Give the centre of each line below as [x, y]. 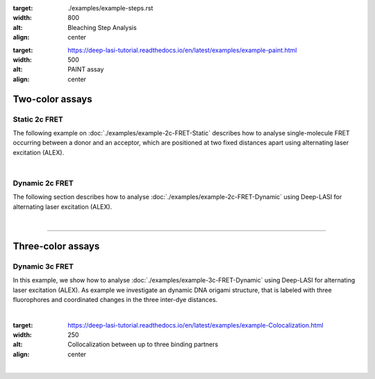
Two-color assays [53, 99]
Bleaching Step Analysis [102, 27]
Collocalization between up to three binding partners [143, 344]
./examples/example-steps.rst [110, 8]
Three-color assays [56, 246]
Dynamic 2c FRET [43, 183]
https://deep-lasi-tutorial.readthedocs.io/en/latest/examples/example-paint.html [182, 50]
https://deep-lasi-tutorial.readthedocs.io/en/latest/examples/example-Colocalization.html [195, 325]
